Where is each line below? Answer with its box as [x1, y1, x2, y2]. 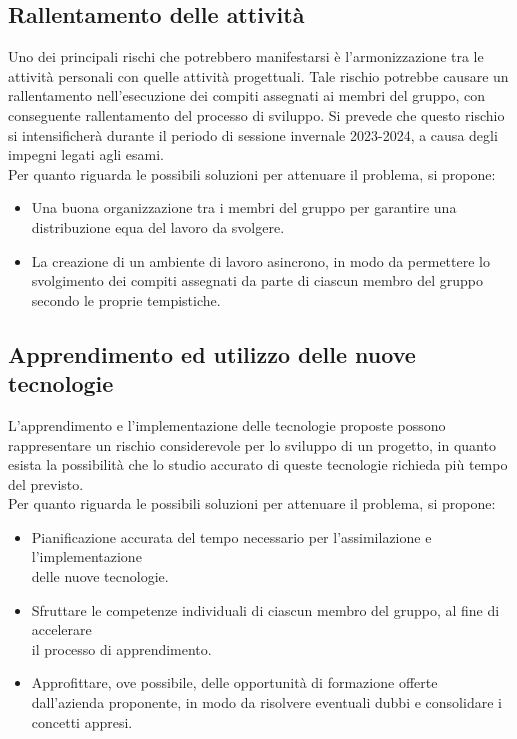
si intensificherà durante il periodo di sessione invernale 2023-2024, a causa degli [8, 124, 498, 145]
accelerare [31, 619, 92, 640]
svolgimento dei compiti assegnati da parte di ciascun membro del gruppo [31, 270, 483, 291]
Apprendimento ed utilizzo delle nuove [8, 338, 416, 369]
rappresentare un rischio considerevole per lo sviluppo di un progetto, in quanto [8, 434, 496, 455]
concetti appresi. [31, 711, 133, 732]
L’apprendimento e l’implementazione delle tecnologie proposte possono [8, 414, 446, 435]
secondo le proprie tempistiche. [31, 289, 221, 310]
